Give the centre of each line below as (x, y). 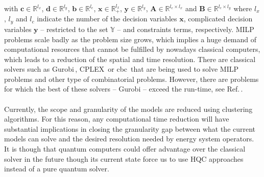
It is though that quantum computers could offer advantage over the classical (125, 149)
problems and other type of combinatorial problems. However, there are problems (131, 79)
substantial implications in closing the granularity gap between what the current (130, 128)
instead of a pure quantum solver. (57, 169)
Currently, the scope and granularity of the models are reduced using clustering (128, 109)
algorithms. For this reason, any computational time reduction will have (117, 119)
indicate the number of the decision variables (107, 19)
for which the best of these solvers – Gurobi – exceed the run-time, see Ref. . (124, 89)
